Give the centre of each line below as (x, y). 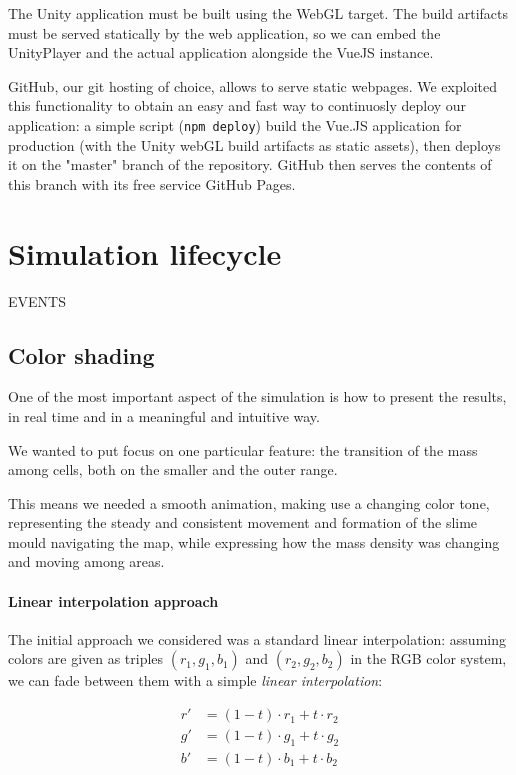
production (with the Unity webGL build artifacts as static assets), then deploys (254, 144)
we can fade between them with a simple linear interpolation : (195, 680)
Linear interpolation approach (113, 600)
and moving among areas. (86, 561)
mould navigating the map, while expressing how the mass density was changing (254, 541)
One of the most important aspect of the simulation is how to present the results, (257, 396)
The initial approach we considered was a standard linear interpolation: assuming (257, 638)
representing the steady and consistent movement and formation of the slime (243, 522)
